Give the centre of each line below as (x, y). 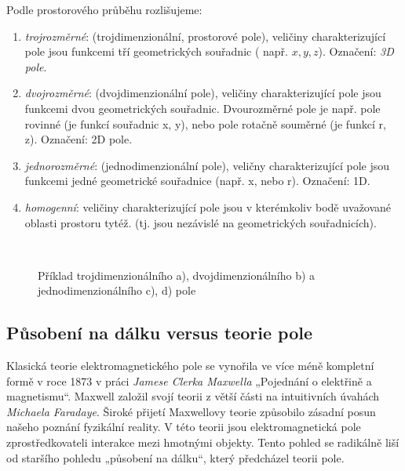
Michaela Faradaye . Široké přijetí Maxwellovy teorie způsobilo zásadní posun (191, 411)
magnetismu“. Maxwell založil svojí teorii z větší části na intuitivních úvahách (193, 396)
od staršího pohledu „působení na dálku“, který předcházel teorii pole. (175, 457)
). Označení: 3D (356, 51)
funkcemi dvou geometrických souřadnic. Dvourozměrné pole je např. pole (202, 108)
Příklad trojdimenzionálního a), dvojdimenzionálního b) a (177, 275)
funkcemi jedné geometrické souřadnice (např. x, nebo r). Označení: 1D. (197, 181)
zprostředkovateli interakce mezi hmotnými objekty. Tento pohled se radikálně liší (203, 442)
